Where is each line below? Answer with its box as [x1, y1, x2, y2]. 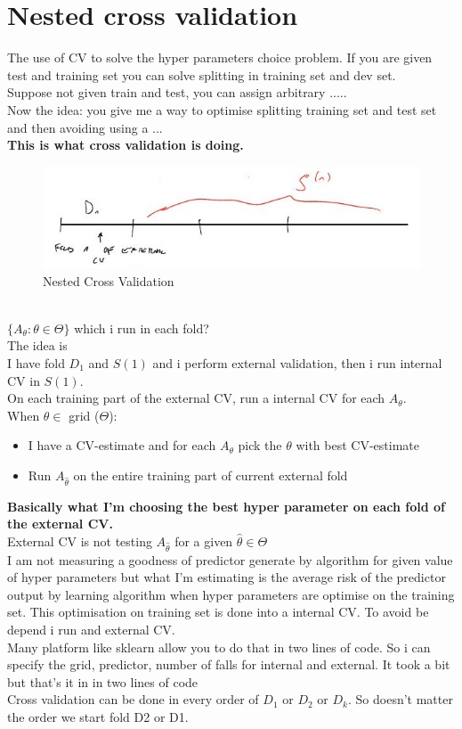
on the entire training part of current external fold [73, 465, 348, 484]
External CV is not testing [7, 531, 152, 550]
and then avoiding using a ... [7, 118, 163, 136]
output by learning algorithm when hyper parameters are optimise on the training [7, 585, 455, 603]
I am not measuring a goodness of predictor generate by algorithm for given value [7, 550, 453, 569]
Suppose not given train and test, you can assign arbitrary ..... [7, 83, 347, 102]
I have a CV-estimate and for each [28, 436, 216, 455]
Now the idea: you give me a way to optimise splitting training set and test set [7, 100, 437, 119]
